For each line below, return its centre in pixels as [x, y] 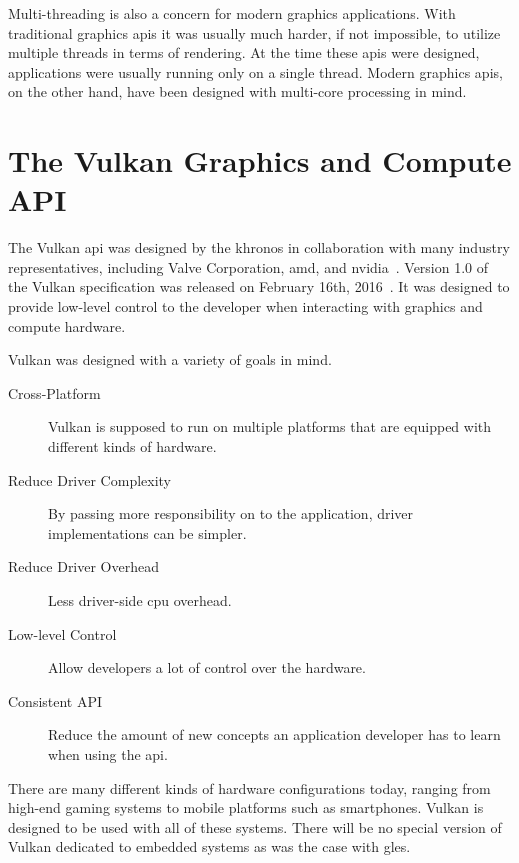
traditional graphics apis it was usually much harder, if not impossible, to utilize [254, 32]
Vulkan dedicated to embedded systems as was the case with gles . [209, 846]
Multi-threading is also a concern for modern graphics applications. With [232, 13]
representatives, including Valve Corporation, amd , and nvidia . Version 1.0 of [248, 266]
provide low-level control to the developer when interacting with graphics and [245, 306]
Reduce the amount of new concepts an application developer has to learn [274, 734]
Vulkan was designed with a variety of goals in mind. [170, 359]
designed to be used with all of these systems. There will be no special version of [255, 826]
